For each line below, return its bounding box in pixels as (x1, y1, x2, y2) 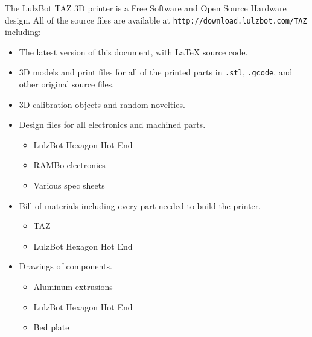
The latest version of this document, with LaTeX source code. (19, 45, 248, 58)
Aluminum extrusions (33, 280, 113, 293)
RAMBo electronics (33, 159, 106, 171)
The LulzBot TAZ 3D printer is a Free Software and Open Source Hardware (5, 2, 287, 14)
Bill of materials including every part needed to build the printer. (19, 199, 261, 212)
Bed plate (33, 321, 69, 333)
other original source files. (19, 78, 115, 90)
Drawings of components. (19, 260, 112, 272)
